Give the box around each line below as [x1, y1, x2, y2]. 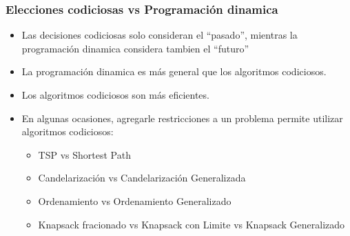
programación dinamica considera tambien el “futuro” [21, 41, 249, 55]
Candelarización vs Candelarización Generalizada [38, 170, 246, 185]
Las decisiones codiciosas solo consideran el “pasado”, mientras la [21, 28, 298, 42]
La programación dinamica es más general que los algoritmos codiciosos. [21, 64, 327, 79]
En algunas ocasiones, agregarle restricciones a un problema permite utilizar [21, 110, 343, 125]
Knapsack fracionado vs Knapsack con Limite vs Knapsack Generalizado [38, 217, 345, 231]
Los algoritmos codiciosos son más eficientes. [21, 88, 209, 101]
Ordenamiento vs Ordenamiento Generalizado [38, 193, 231, 208]
